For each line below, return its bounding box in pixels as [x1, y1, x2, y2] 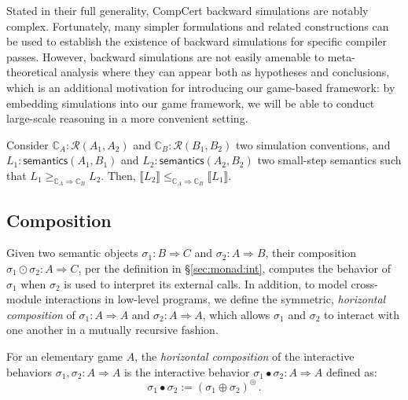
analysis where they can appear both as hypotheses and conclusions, [61, 64, 390, 80]
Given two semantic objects [6, 244, 138, 261]
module [6, 291, 42, 307]
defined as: [325, 363, 377, 380]
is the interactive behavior [123, 363, 250, 380]
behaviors [6, 363, 53, 380]
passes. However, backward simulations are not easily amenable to [6, 48, 325, 64]
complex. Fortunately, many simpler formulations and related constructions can [6, 17, 389, 34]
